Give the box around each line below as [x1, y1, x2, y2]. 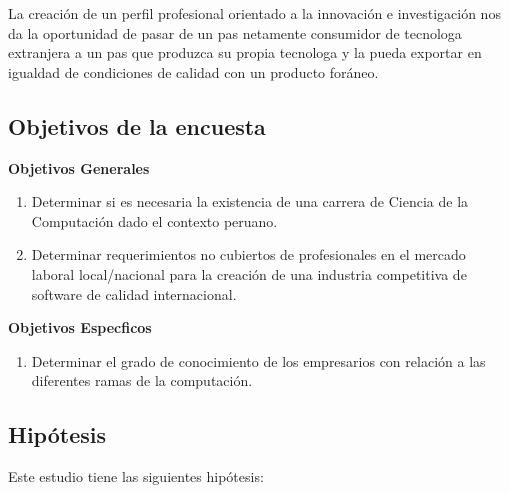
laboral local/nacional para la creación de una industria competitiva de [31, 263, 467, 284]
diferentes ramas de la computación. [31, 370, 253, 391]
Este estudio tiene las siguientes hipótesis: [8, 466, 264, 487]
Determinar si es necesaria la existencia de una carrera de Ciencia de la [31, 191, 469, 212]
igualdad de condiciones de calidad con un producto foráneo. [8, 61, 379, 82]
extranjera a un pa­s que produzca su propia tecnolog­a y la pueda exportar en [8, 42, 482, 63]
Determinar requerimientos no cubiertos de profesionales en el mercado [31, 244, 466, 265]
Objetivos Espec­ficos [8, 317, 152, 338]
